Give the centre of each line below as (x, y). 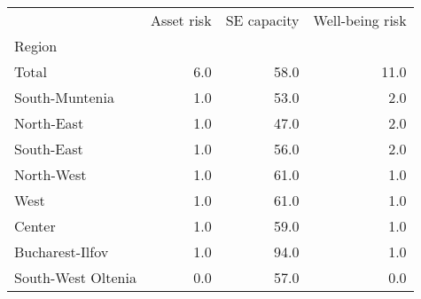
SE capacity (262, 20)
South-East (49, 149)
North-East (49, 123)
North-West (51, 174)
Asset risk (181, 20)
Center (35, 226)
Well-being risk (360, 20)
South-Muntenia (64, 97)
